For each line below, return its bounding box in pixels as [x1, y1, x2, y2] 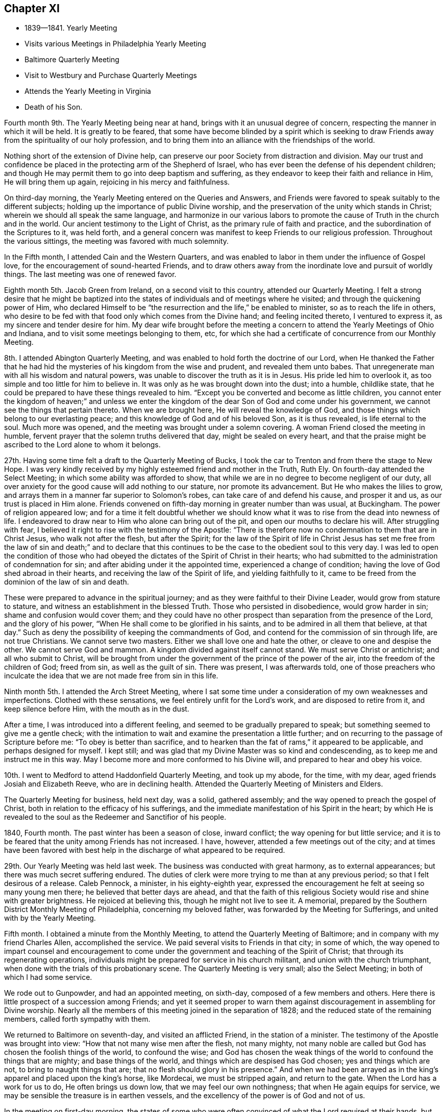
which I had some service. [4, 973, 92, 982]
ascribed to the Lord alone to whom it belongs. [4, 440, 161, 449]
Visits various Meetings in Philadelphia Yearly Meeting [24, 39, 206, 48]
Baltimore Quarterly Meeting [24, 55, 119, 64]
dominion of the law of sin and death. [4, 577, 129, 587]
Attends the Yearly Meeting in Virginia [24, 87, 151, 96]
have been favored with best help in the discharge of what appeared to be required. [4, 846, 285, 855]
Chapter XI [4, 2, 60, 15]
